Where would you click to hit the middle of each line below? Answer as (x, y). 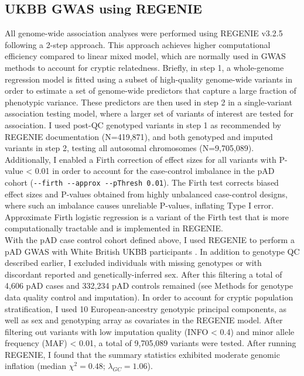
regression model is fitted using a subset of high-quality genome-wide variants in (149, 79)
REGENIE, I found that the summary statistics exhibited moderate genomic (142, 354)
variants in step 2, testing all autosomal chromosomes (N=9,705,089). (129, 148)
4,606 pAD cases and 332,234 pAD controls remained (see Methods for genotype (149, 286)
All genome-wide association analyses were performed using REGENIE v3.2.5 (144, 33)
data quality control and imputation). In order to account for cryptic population (149, 297)
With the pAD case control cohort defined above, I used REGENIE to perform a (150, 239)
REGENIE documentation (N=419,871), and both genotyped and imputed (139, 136)
